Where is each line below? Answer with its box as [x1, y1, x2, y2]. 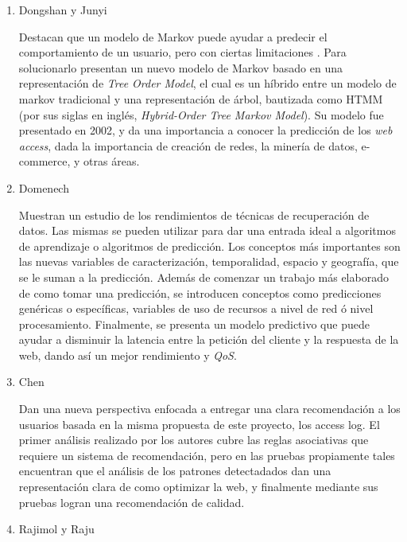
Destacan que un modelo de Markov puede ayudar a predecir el [18, 28, 328, 45]
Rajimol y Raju [18, 521, 95, 537]
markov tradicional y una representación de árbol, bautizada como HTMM [18, 90, 383, 107]
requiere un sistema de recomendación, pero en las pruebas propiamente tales [18, 446, 395, 463]
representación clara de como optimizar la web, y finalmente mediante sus [18, 478, 378, 495]
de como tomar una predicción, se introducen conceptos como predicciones [18, 284, 382, 301]
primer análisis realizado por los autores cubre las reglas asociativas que [18, 431, 369, 448]
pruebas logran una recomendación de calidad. [18, 493, 245, 510]
